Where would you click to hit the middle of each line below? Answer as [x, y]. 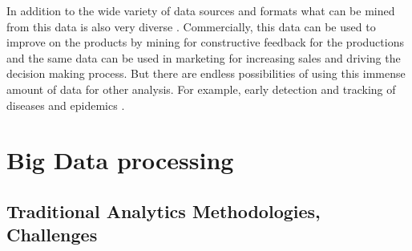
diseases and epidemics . [66, 105]
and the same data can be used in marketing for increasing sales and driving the [204, 57]
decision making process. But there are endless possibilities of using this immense [206, 73]
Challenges [52, 235]
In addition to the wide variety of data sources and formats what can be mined [201, 10]
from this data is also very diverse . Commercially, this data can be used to [191, 26]
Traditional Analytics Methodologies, [164, 211]
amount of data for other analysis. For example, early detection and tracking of [201, 89]
